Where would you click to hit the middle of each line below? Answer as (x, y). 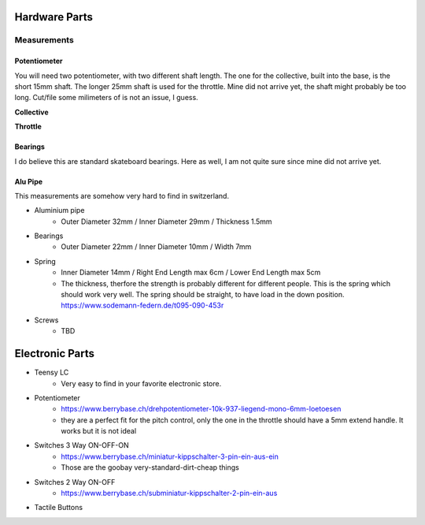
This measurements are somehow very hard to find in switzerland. (122, 195)
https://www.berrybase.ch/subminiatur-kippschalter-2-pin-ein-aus (169, 493)
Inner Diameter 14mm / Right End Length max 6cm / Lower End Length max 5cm (191, 273)
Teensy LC (52, 372)
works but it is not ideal (99, 431)
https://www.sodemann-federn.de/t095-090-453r (142, 305)
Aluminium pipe (59, 210)
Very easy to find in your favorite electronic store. (141, 383)
